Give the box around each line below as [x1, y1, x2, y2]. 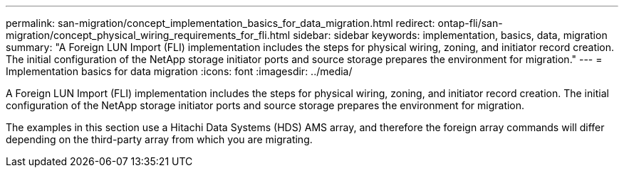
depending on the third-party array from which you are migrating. [6, 133, 313, 145]
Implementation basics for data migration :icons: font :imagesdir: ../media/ [6, 65, 353, 77]
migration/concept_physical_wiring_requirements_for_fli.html [6, 29, 291, 41]
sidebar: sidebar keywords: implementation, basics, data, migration [293, 29, 608, 41]
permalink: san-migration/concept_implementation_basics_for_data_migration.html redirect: [6, 17, 435, 29]
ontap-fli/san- [437, 17, 503, 29]
